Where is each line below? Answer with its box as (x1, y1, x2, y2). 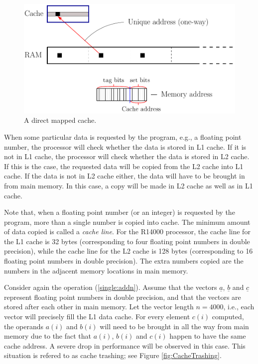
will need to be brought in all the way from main (100, 321, 249, 331)
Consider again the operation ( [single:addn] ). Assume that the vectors (4, 282, 217, 292)
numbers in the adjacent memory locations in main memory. (4, 265, 188, 275)
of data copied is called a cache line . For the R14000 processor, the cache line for (4, 226, 251, 237)
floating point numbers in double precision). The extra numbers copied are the (4, 256, 244, 266)
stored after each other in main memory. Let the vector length (4, 301, 194, 312)
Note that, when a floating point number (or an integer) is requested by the (4, 207, 235, 217)
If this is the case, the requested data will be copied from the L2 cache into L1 (4, 161, 244, 171)
